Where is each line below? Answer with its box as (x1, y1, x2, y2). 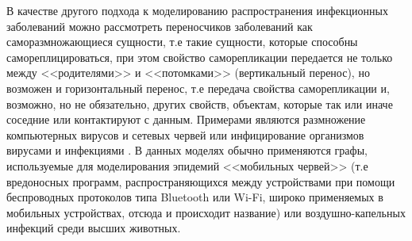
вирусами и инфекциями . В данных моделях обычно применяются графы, (6, 142, 368, 159)
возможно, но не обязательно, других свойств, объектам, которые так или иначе (6, 95, 393, 112)
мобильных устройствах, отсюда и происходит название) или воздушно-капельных (6, 204, 406, 220)
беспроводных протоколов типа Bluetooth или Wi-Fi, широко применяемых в (6, 189, 383, 205)
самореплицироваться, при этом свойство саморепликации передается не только (6, 48, 393, 65)
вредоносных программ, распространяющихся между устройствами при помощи (6, 173, 395, 189)
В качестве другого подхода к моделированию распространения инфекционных (6, 2, 388, 18)
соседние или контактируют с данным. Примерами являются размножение (6, 111, 366, 128)
